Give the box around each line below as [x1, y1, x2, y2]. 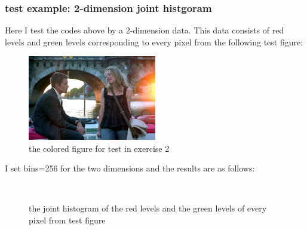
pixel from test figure [29, 213, 106, 226]
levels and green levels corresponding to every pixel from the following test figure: [5, 35, 303, 48]
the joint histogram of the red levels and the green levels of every [29, 202, 267, 214]
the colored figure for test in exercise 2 [29, 142, 170, 154]
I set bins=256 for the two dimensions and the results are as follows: [5, 162, 255, 174]
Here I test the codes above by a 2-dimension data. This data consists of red [5, 24, 284, 36]
